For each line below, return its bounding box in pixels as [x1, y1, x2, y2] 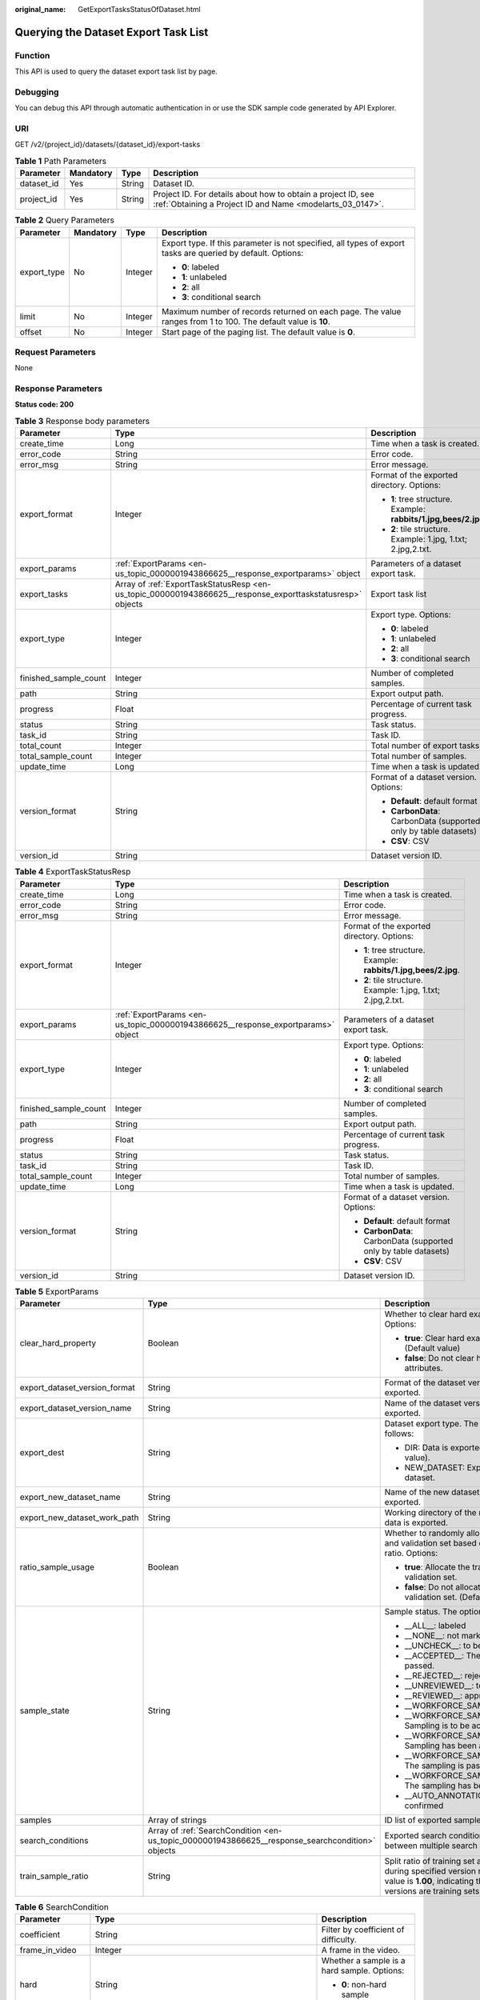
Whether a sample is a [321, 1955, 406, 1966]
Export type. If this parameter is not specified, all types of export [161, 237, 406, 248]
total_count [19, 740, 62, 751]
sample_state [19, 1705, 70, 1716]
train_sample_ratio [19, 1870, 89, 1882]
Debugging [14, 86, 59, 98]
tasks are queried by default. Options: [161, 247, 304, 258]
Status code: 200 [14, 400, 74, 410]
